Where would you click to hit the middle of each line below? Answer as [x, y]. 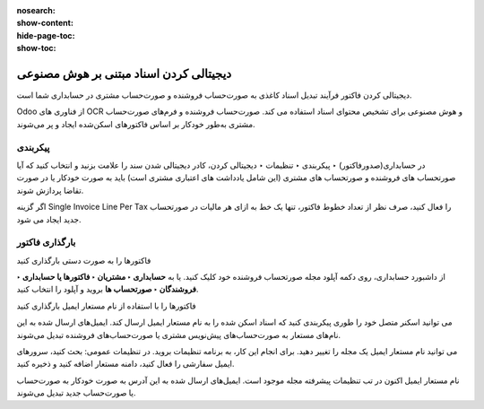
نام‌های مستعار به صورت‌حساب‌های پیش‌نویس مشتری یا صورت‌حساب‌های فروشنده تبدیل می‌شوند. [178, 335]
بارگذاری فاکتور [46, 242]
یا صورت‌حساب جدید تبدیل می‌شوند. [76, 393]
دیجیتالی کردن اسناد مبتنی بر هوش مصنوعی [124, 73]
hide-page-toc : [46, 35]
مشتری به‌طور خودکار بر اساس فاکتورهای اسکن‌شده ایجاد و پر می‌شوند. [136, 124]
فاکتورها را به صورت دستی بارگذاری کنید [84, 260]
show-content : [45, 23]
